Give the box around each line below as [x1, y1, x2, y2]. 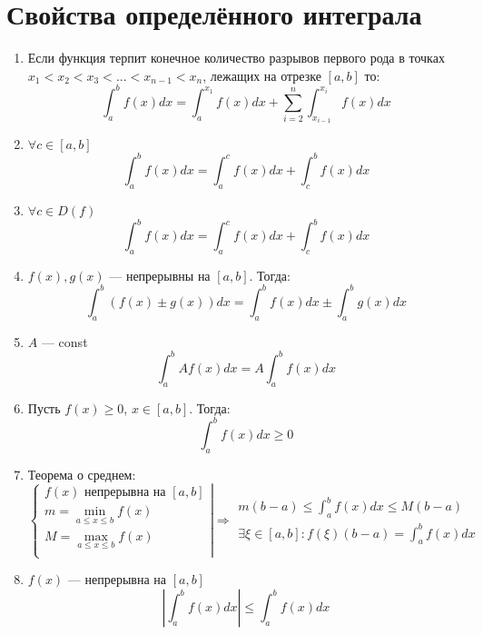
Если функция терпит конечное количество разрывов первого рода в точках [27, 48, 445, 67]
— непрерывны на [109, 265, 211, 284]
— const [41, 332, 88, 351]
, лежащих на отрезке [202, 65, 321, 84]
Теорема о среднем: [27, 464, 136, 483]
